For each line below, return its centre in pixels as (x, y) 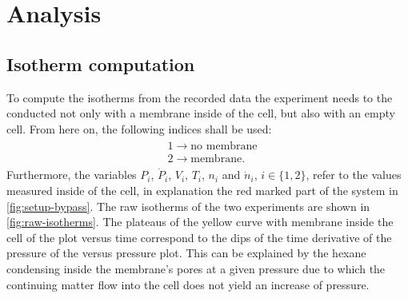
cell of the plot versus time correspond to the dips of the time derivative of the (199, 237)
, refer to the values (354, 175)
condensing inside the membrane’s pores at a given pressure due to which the (196, 269)
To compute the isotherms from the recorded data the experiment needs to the (200, 97)
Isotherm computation (101, 64)
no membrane (224, 147)
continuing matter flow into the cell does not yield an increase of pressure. (188, 284)
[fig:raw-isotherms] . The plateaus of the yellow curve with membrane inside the (200, 222)
